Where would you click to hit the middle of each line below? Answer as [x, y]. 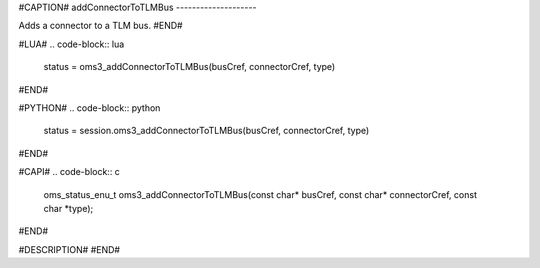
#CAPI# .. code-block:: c [69, 172]
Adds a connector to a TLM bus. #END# [101, 26]
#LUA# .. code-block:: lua [71, 44]
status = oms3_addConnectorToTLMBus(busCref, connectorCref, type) [189, 67]
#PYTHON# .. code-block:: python [89, 107]
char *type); [68, 208]
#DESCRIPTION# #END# [69, 249]
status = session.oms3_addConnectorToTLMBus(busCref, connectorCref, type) [206, 131]
